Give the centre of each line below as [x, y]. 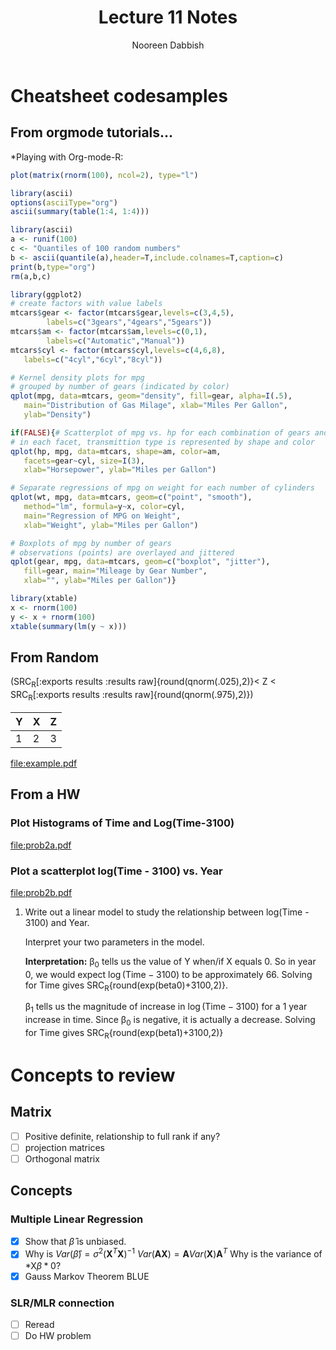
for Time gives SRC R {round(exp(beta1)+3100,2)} [124, 1034]
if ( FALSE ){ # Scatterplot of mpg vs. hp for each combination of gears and [169, 432]
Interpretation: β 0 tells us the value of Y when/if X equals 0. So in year [170, 962]
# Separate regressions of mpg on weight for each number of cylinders [162, 488]
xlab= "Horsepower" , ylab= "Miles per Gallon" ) [120, 470]
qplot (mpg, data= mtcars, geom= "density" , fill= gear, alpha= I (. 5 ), [151, 396]
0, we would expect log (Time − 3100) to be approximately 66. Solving [168, 974]
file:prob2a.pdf [41, 845]
